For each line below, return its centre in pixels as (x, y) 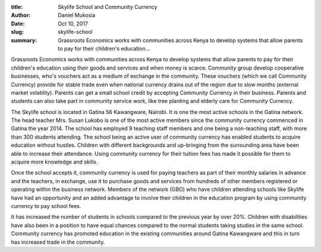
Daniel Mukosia (77, 15)
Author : (21, 15)
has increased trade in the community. (58, 242)
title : (17, 7)
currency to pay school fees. (46, 206)
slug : (17, 32)
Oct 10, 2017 (73, 23)
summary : (24, 40)
